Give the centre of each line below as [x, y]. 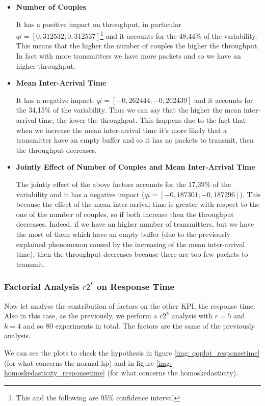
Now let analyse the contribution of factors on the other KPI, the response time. [130, 305]
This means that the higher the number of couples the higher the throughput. [138, 46]
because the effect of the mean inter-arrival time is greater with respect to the [138, 204]
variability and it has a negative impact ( [80, 194]
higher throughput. [46, 65]
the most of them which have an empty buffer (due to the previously [123, 234]
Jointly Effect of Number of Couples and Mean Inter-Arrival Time [136, 167]
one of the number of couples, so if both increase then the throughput [125, 214]
